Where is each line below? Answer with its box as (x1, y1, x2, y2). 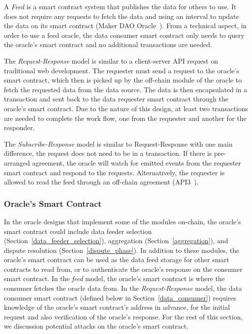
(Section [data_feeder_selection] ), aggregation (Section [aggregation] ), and (4, 235, 228, 246)
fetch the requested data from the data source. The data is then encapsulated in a (4, 84, 248, 94)
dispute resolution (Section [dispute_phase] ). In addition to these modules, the (4, 245, 239, 255)
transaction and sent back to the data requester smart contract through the (4, 94, 228, 104)
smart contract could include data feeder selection (4, 226, 152, 236)
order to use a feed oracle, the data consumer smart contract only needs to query (4, 30, 245, 40)
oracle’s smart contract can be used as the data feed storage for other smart (4, 254, 230, 265)
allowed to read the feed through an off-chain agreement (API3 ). (4, 177, 199, 187)
